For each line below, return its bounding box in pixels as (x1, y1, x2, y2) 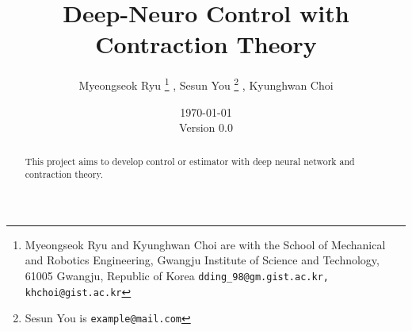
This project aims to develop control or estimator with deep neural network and (25, 154, 355, 167)
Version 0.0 (179, 119, 233, 136)
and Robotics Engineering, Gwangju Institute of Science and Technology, (25, 252, 380, 268)
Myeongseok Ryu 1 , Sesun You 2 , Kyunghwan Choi (78, 75, 334, 93)
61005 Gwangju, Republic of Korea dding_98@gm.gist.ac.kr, (25, 267, 329, 284)
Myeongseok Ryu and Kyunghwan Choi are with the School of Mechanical (25, 236, 386, 252)
